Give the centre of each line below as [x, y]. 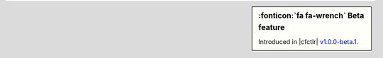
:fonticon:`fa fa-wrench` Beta [311, 16]
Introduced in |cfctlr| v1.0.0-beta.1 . [309, 42]
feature [272, 27]
